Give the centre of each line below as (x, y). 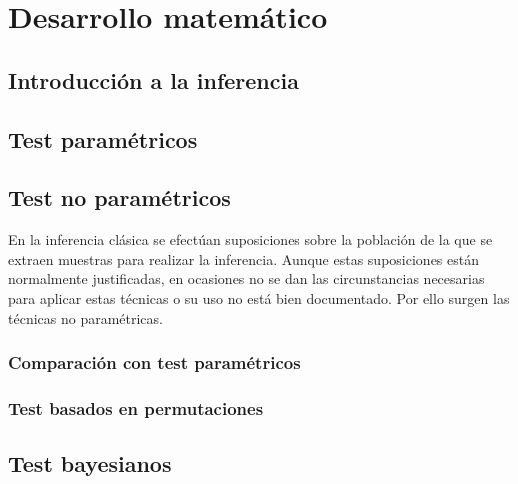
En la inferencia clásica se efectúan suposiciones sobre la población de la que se (250, 239)
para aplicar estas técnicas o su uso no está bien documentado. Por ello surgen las (259, 297)
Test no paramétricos (119, 197)
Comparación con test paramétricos (154, 362)
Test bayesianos (90, 463)
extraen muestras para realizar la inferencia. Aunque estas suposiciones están (243, 258)
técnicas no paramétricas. (85, 317)
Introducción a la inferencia (153, 79)
